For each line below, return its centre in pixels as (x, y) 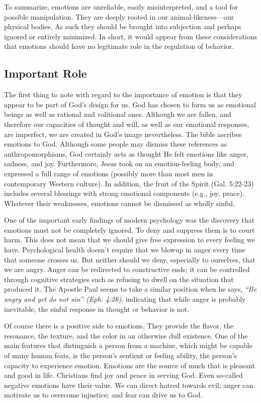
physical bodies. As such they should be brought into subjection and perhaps (123, 26)
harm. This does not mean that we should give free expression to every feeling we (129, 240)
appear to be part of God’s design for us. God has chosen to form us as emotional (130, 104)
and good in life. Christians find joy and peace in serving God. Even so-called (123, 375)
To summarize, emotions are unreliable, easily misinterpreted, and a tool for (121, 7)
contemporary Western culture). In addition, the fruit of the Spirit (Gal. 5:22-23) (129, 183)
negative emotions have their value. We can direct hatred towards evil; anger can (129, 385)
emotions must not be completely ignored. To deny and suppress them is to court (129, 229)
